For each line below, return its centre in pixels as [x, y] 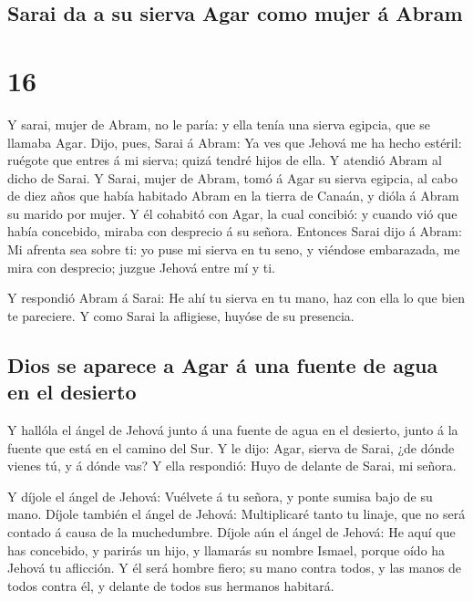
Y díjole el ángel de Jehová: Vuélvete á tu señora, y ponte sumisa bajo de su [220, 496]
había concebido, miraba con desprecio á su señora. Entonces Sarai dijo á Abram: [235, 231]
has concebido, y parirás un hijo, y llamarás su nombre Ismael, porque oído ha [226, 549]
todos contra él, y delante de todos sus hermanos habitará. [171, 585]
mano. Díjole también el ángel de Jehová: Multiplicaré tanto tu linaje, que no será [236, 514]
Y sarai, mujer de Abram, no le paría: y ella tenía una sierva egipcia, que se [219, 124]
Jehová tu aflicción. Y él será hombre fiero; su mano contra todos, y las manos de [235, 568]
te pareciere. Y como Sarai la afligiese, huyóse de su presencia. [181, 315]
